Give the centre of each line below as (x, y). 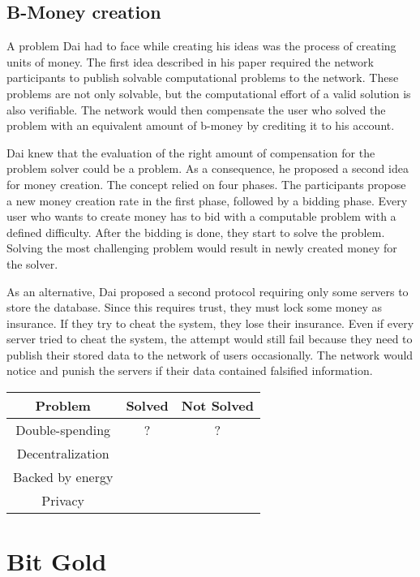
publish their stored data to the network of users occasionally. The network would (210, 354)
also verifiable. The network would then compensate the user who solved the (196, 109)
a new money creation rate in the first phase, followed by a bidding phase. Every (207, 200)
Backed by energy (63, 477)
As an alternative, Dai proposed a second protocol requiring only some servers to (208, 291)
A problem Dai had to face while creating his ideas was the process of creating (201, 46)
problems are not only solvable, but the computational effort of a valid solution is (209, 93)
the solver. (32, 263)
